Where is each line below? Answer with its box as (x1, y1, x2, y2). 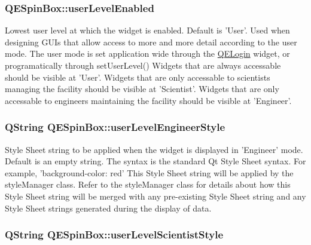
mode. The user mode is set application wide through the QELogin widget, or (5, 47, 290, 60)
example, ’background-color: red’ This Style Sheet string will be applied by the (5, 166, 294, 179)
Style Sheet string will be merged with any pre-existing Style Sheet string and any (5, 189, 306, 202)
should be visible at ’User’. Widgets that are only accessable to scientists (5, 71, 270, 83)
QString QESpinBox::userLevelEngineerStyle (5, 120, 225, 134)
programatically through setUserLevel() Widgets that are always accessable (5, 59, 281, 71)
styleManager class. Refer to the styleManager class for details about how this (5, 178, 291, 191)
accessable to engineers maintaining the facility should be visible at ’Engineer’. (5, 94, 292, 106)
